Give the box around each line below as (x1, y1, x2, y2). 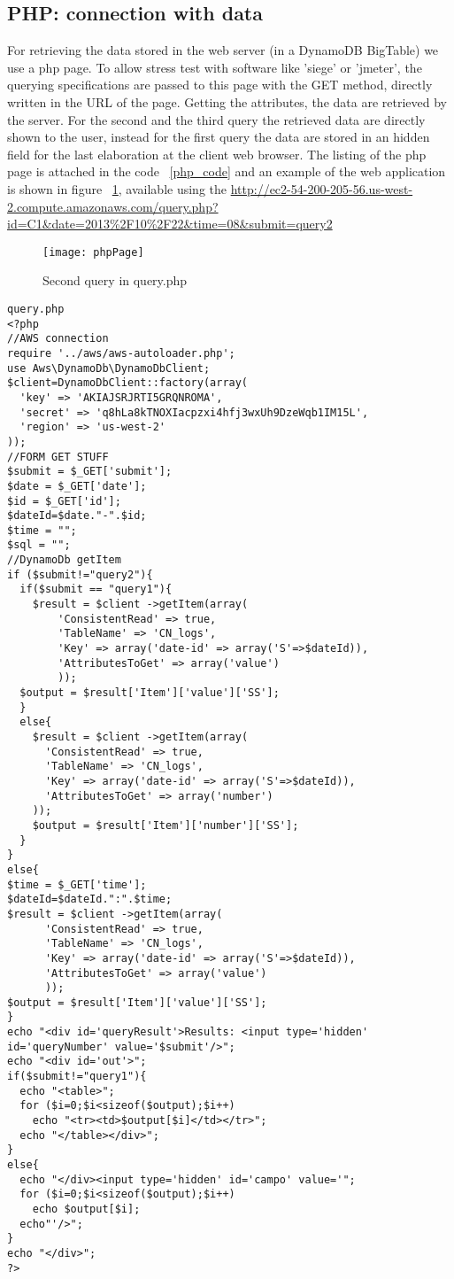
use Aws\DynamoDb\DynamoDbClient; (7, 361, 211, 375)
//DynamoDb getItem (7, 554, 121, 567)
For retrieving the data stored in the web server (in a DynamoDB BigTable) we (7, 41, 439, 59)
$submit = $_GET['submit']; (7, 465, 173, 478)
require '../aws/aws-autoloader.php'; (7, 346, 235, 360)
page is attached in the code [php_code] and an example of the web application (7, 162, 446, 181)
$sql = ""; (7, 539, 71, 552)
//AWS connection (7, 332, 109, 345)
